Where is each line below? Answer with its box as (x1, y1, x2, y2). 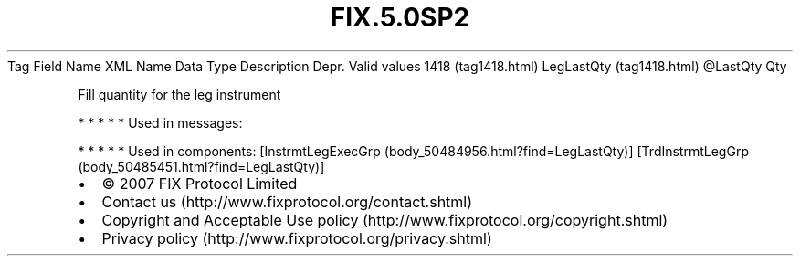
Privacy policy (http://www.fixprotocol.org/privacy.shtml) (101, 228, 492, 247)
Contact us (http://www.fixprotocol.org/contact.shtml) (101, 192, 473, 211)
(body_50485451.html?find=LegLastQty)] (78, 158, 325, 174)
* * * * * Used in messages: (78, 114, 243, 131)
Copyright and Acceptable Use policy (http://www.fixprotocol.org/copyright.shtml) (101, 210, 668, 229)
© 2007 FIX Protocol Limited (101, 174, 298, 193)
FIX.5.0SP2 (330, 2, 470, 33)
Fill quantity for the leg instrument (78, 86, 281, 102)
